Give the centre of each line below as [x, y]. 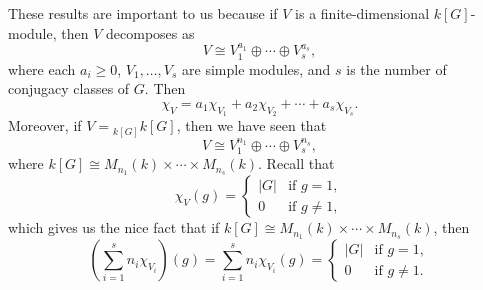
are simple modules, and [256, 68]
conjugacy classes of [69, 88]
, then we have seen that [251, 125]
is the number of [396, 68]
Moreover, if [45, 125]
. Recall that [296, 163]
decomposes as [150, 32]
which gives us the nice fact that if [114, 227]
